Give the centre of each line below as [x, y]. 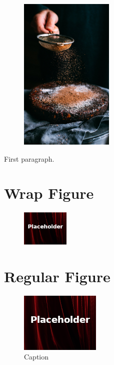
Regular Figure [57, 276]
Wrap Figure [49, 193]
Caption [36, 357]
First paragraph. [29, 158]
